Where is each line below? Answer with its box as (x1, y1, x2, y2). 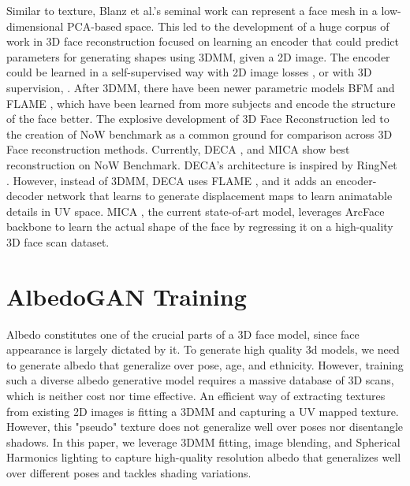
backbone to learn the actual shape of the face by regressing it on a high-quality (6, 218, 393, 235)
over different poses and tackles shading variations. (6, 464, 252, 480)
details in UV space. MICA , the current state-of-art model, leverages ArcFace (6, 202, 385, 219)
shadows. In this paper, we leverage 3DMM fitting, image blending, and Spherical (6, 433, 401, 450)
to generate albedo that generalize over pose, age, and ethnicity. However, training (6, 356, 404, 373)
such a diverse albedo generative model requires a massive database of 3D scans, (6, 372, 394, 388)
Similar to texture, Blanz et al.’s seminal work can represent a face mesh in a (6, 2, 378, 18)
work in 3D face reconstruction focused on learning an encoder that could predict (6, 33, 399, 50)
